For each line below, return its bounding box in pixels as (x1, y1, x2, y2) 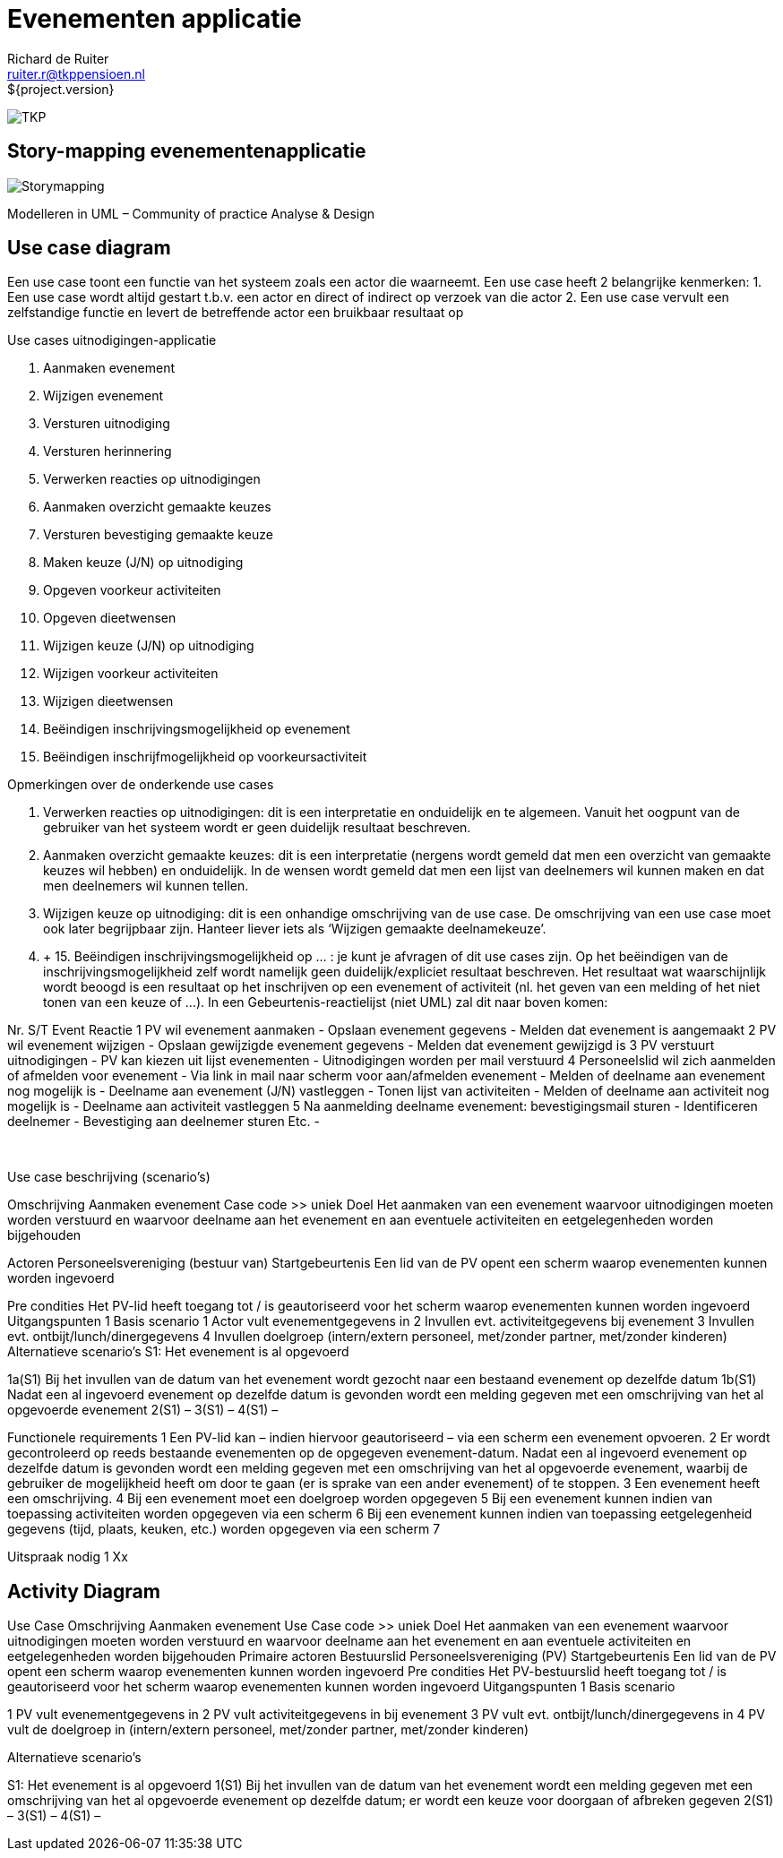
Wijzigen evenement (43, 388, 164, 404)
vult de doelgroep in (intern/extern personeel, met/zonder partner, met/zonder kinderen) (7, 1722, 529, 1738)
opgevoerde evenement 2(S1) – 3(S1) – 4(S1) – (7, 1402, 279, 1418)
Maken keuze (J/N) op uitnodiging (43, 555, 244, 571)
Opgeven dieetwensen (43, 610, 176, 626)
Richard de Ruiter (7, 50, 109, 66)
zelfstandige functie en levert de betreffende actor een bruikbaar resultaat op (7, 305, 464, 321)
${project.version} (7, 81, 115, 97)
